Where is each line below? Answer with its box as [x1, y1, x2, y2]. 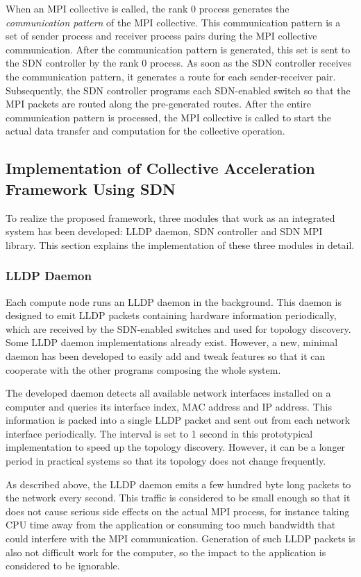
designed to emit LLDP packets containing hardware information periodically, [6, 308, 337, 322]
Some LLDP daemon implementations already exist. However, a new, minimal [6, 335, 338, 350]
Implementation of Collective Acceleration [6, 157, 315, 179]
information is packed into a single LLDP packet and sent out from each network [6, 413, 351, 427]
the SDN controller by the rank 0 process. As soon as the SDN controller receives [6, 55, 352, 70]
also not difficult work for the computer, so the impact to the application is [6, 544, 326, 559]
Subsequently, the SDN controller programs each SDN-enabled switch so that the [6, 83, 351, 97]
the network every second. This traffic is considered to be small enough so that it [6, 490, 351, 505]
